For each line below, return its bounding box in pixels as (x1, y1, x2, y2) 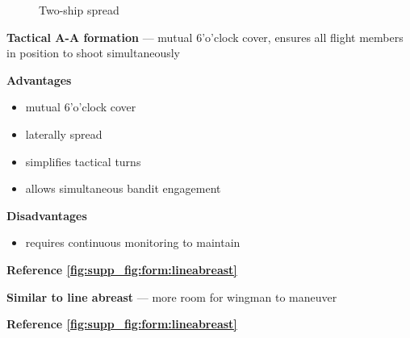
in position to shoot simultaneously (6, 44, 180, 61)
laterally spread (25, 125, 102, 142)
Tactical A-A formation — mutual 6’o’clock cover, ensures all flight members (6, 28, 404, 45)
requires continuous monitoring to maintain (25, 234, 241, 251)
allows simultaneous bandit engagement (25, 180, 221, 197)
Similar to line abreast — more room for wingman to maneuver (6, 288, 337, 305)
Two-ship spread (39, 2, 119, 18)
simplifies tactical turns (25, 152, 141, 169)
